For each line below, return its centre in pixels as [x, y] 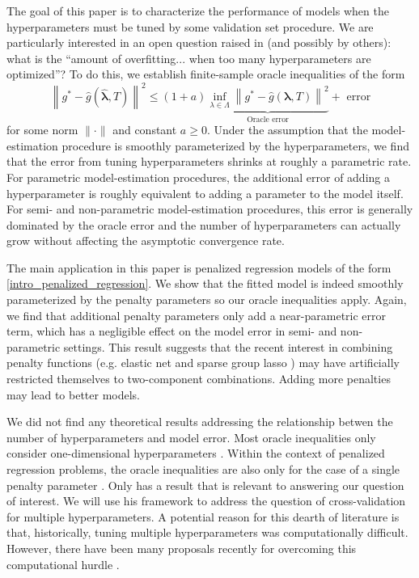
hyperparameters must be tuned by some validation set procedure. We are [190, 26]
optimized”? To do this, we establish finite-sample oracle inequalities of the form [206, 74]
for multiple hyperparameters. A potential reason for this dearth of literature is [203, 516]
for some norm [42, 130]
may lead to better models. [73, 394]
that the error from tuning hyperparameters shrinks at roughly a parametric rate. [209, 161]
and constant [145, 130]
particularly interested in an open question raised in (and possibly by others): [199, 42]
